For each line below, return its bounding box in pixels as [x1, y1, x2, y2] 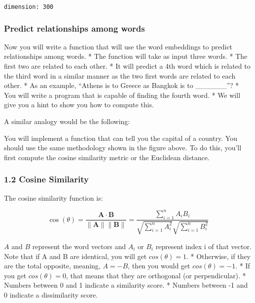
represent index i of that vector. [155, 241, 252, 251]
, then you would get [128, 260, 190, 271]
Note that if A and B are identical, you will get [4, 251, 147, 261]
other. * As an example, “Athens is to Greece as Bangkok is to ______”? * [4, 80, 239, 90]
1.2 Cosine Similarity [4, 173, 89, 185]
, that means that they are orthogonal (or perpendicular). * [66, 270, 246, 280]
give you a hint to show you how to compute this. [4, 99, 154, 110]
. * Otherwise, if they [186, 251, 251, 261]
